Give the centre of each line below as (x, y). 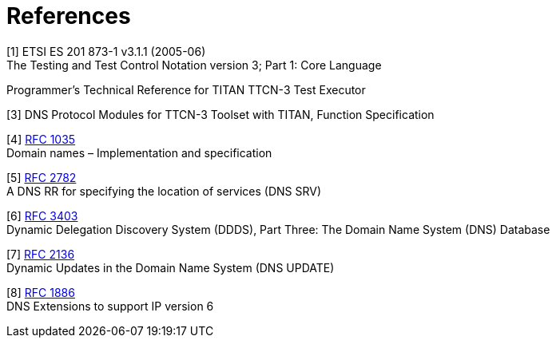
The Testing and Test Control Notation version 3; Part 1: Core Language (194, 65)
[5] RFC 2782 (42, 177)
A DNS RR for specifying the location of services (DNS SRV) (164, 191)
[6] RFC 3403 (42, 215)
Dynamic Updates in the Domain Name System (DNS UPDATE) (171, 267)
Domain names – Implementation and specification (139, 152)
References (69, 16)
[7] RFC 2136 (41, 254)
